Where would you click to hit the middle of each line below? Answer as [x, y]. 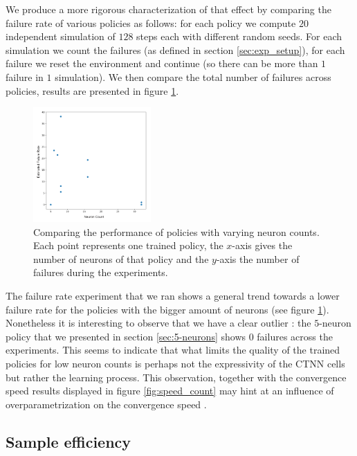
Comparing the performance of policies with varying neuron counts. [176, 231]
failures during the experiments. [101, 272]
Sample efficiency [68, 441]
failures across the [295, 336]
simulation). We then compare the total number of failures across [193, 76]
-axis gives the [262, 245]
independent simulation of [61, 36]
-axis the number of [258, 258]
